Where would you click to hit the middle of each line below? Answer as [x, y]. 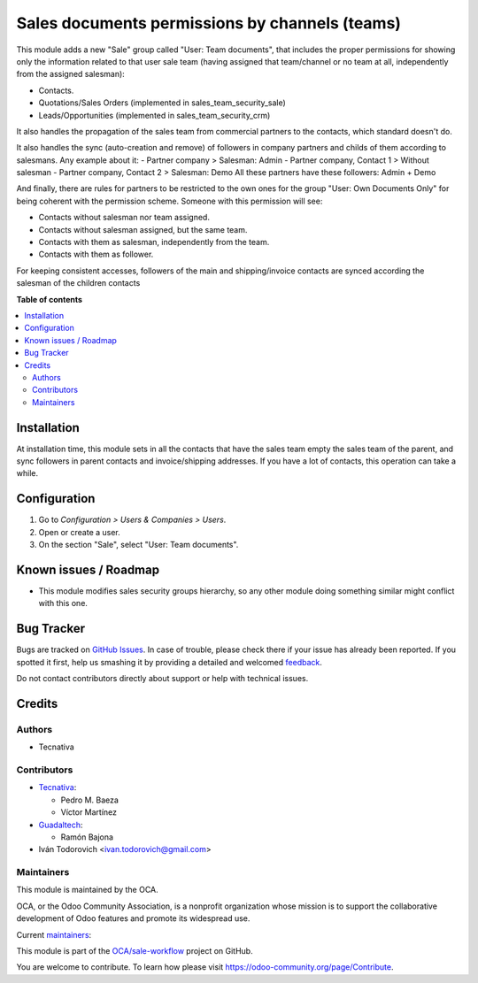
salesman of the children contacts [78, 283]
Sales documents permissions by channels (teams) [209, 23]
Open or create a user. [80, 532]
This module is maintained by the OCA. [87, 890]
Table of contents [50, 299]
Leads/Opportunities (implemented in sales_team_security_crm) [154, 115]
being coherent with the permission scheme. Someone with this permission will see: [170, 201]
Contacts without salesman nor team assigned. [124, 218]
